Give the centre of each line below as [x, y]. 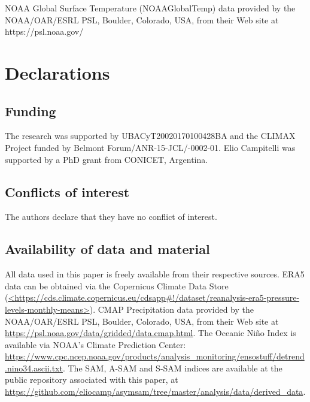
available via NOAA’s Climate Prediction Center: [95, 344]
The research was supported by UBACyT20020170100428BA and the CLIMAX [150, 136]
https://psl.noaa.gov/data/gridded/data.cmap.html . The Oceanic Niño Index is [151, 333]
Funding [31, 111]
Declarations [57, 72]
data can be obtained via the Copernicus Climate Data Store [117, 285]
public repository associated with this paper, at [92, 380]
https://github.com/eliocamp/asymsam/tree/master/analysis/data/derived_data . [155, 392]
